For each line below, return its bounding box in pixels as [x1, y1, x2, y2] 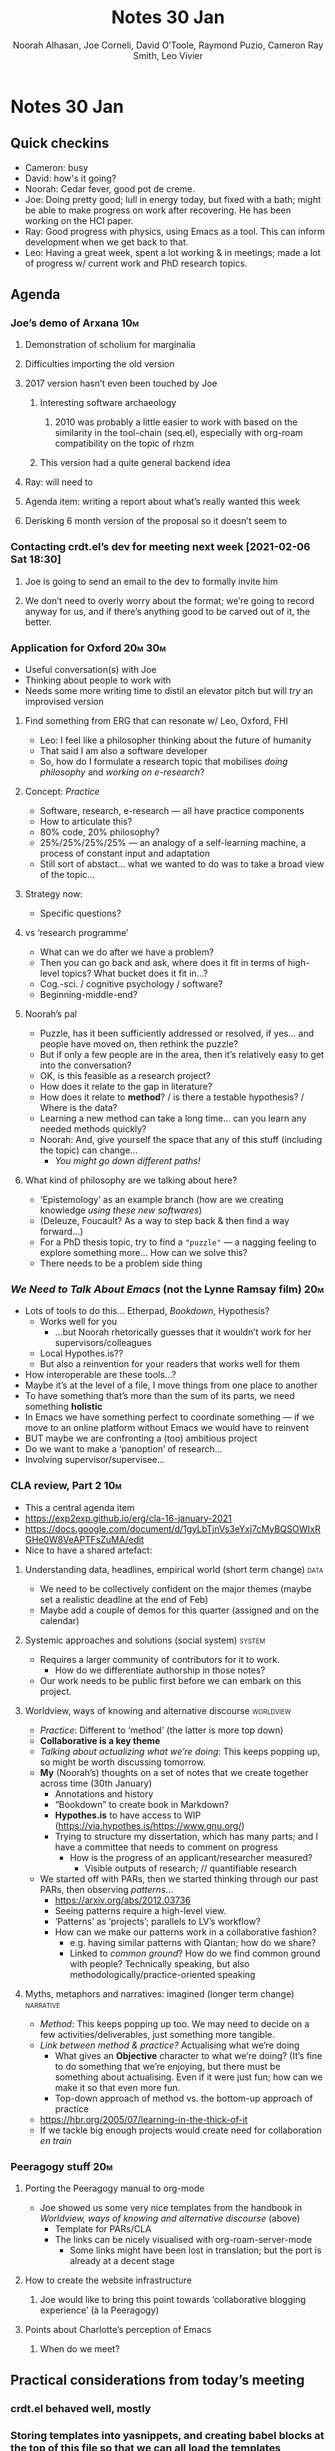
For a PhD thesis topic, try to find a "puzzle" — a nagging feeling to [39, 1236, 317, 1248]
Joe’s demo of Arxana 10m [10, 316, 140, 330]
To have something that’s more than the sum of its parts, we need [24, 1390, 295, 1402]
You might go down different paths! [54, 1155, 201, 1167]
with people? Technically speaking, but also [69, 1957, 250, 1970]
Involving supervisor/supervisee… [24, 1454, 165, 1466]
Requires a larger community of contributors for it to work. [39, 1653, 280, 1665]
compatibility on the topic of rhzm [54, 437, 195, 450]
